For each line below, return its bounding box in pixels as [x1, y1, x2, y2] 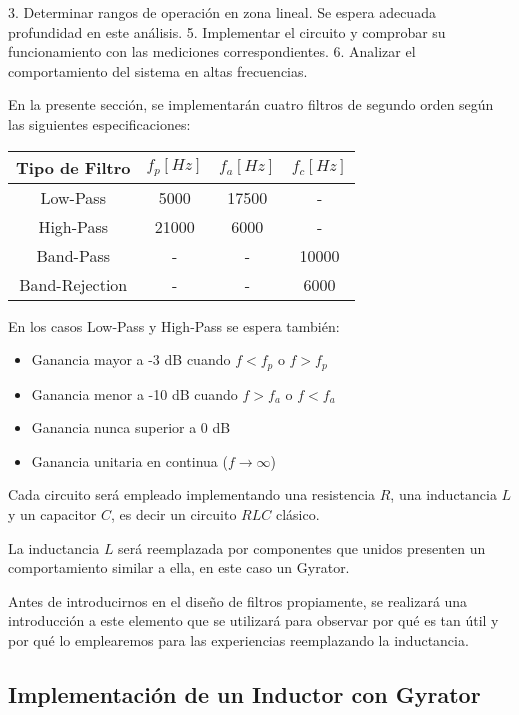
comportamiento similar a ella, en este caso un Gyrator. [8, 557, 350, 578]
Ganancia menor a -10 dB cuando [31, 383, 238, 404]
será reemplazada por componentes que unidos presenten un [118, 537, 486, 558]
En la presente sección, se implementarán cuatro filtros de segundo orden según [8, 94, 494, 115]
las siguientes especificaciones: [8, 113, 191, 134]
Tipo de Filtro [16, 155, 131, 179]
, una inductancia [390, 484, 497, 505]
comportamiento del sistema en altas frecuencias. [8, 60, 308, 81]
